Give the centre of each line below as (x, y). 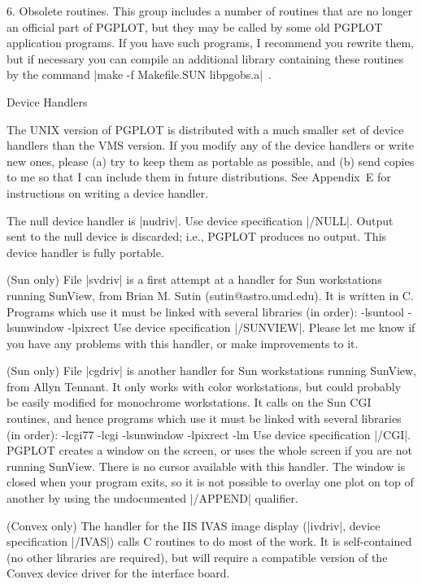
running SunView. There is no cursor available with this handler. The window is (206, 466)
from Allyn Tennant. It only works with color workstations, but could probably (204, 386)
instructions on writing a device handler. (108, 192)
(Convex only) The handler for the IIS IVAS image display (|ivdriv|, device (194, 525)
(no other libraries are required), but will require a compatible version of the (197, 557)
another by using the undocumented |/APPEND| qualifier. (152, 498)
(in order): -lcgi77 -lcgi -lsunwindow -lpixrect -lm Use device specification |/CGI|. (209, 434)
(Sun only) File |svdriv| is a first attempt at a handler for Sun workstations (194, 279)
